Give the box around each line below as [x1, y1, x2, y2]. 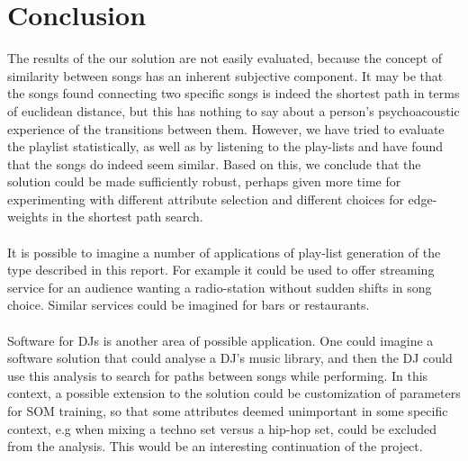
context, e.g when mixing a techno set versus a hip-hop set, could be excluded [7, 419, 437, 438]
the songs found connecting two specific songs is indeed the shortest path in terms [7, 84, 460, 103]
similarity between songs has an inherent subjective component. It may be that [7, 66, 444, 85]
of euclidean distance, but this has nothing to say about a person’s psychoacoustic [7, 101, 460, 120]
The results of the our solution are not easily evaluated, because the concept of [7, 49, 443, 68]
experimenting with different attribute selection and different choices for [7, 189, 404, 208]
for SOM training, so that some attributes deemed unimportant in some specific [7, 402, 448, 420]
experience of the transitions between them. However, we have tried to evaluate [7, 119, 445, 138]
